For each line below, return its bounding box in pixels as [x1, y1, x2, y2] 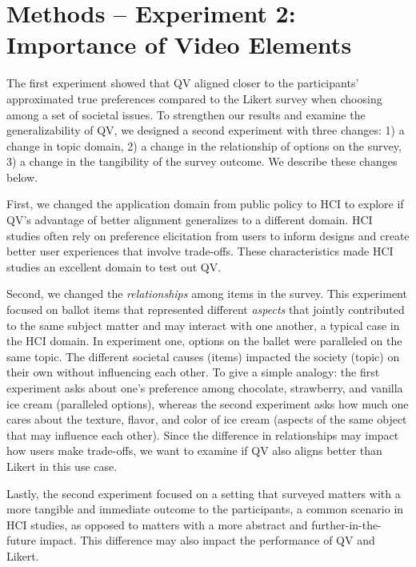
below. [6, 168, 38, 185]
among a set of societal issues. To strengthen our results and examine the [6, 106, 366, 123]
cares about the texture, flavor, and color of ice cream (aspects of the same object [6, 411, 407, 428]
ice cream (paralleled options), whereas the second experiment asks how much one [6, 395, 409, 412]
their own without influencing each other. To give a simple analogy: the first [6, 364, 380, 380]
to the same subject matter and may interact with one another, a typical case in [6, 316, 400, 333]
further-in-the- [311, 516, 382, 533]
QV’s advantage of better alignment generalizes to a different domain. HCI [6, 211, 373, 228]
